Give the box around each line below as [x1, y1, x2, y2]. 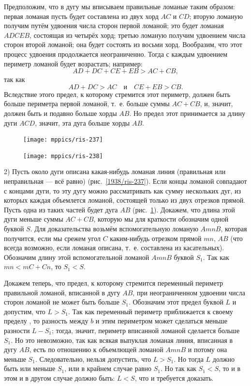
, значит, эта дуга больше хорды [35, 117, 130, 128]
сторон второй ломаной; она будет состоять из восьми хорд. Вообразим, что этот [4, 39, 242, 49]
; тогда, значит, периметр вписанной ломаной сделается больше [52, 325, 240, 335]
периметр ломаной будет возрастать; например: [4, 58, 143, 68]
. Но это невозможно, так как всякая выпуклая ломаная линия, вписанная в [11, 335, 233, 345]
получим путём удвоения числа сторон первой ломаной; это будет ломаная [4, 20, 224, 31]
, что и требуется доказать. [134, 372, 214, 383]
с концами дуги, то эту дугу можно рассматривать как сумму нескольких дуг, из [4, 185, 241, 195]
